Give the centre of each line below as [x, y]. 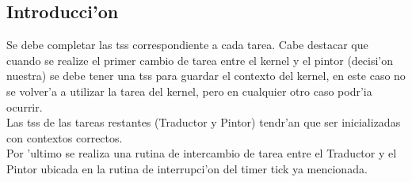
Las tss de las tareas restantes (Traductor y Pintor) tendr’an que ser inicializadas [204, 122]
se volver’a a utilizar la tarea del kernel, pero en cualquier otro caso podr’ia [189, 91]
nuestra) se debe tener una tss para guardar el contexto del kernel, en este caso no [206, 76]
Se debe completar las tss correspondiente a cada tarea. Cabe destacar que [187, 45]
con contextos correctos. [65, 137]
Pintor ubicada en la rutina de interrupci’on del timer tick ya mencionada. [187, 168]
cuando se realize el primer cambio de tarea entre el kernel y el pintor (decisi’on [200, 60]
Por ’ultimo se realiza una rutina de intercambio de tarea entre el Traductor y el [202, 153]
